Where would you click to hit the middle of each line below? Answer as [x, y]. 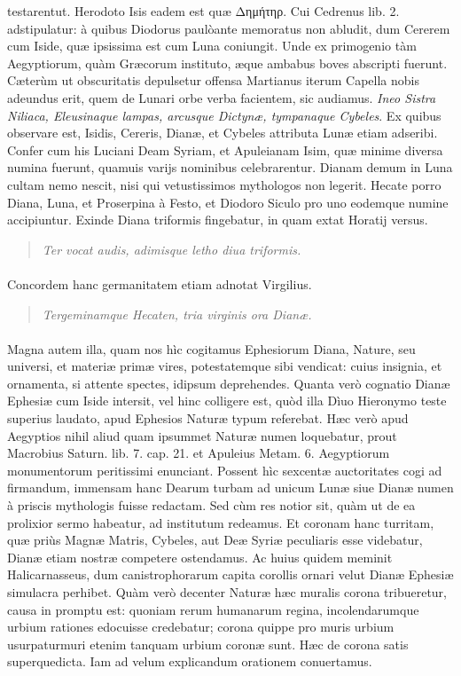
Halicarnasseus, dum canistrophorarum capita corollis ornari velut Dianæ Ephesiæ [230, 574]
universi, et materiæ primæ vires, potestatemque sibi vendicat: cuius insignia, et [225, 366]
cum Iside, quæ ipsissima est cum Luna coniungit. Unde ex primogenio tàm [212, 46]
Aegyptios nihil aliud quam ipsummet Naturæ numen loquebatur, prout [202, 435]
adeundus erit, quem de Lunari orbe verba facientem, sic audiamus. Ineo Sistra [222, 97]
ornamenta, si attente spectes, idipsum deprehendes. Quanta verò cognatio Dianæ [229, 383]
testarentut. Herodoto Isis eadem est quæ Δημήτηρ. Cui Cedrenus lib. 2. [203, 11]
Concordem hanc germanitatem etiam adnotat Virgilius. [160, 283]
